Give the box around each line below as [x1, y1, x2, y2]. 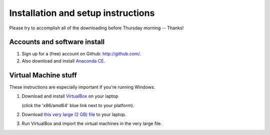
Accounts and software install [9, 38, 105, 46]
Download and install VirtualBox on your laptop [21, 93, 118, 99]
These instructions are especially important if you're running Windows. [9, 84, 155, 90]
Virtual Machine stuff [9, 71, 77, 79]
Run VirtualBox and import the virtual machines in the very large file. [21, 121, 162, 127]
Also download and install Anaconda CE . [21, 58, 105, 64]
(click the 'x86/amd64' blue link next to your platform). [21, 102, 134, 108]
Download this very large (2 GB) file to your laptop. [21, 111, 126, 117]
